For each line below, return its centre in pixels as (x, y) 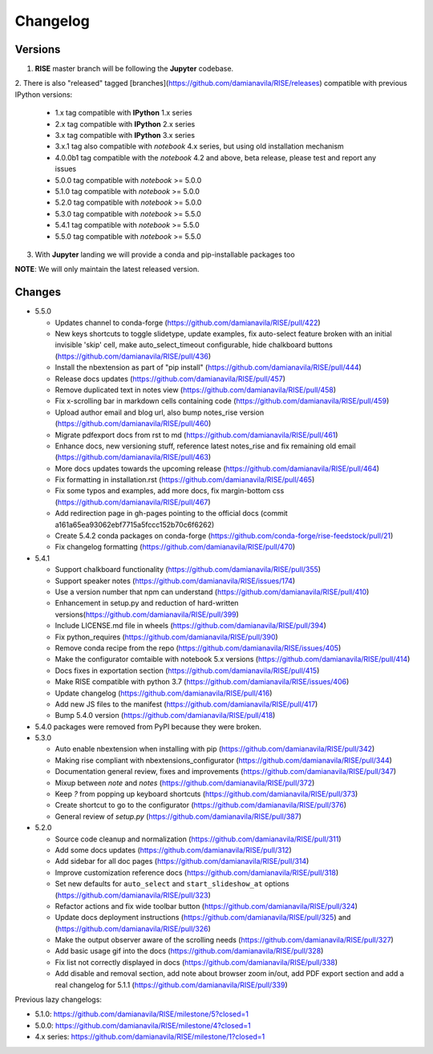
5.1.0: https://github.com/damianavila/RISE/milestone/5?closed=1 (142, 1014)
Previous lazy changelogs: (58, 999)
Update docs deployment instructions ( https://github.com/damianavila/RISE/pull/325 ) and (203, 918)
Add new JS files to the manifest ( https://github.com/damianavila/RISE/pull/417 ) (186, 704)
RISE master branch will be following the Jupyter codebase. (134, 69)
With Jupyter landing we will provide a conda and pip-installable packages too (165, 254)
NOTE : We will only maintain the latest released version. (107, 270)
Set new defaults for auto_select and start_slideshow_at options (172, 884)
